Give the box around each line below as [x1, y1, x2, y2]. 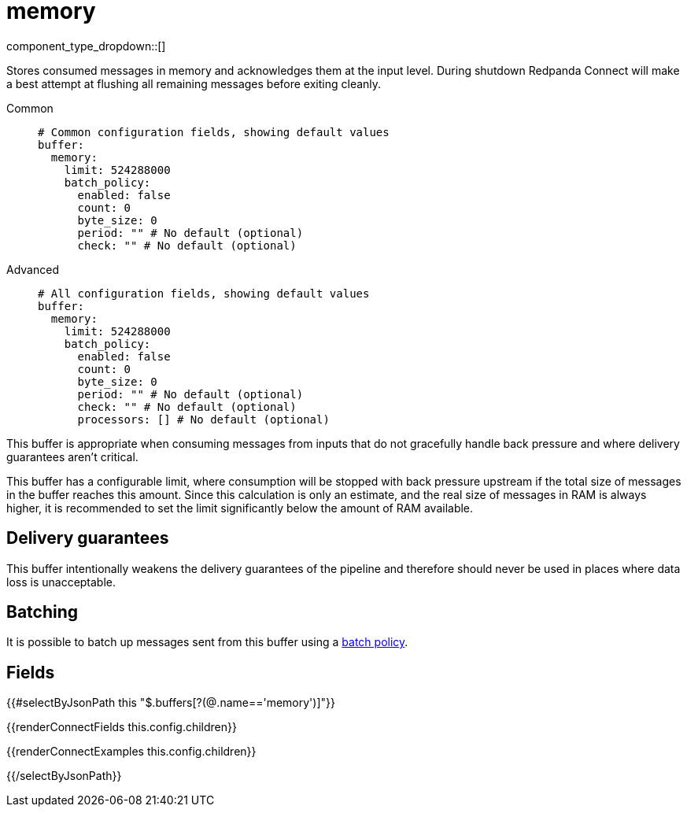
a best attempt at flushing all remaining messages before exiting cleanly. [6, 76, 382, 91]
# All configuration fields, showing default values [38, 286, 370, 300]
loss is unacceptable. [6, 575, 116, 589]
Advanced [6, 262, 59, 276]
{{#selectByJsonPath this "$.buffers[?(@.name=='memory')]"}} [6, 696, 335, 710]
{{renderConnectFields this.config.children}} [6, 720, 237, 734]
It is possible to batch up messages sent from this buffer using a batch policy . [6, 635, 408, 649]
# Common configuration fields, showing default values [38, 125, 390, 139]
